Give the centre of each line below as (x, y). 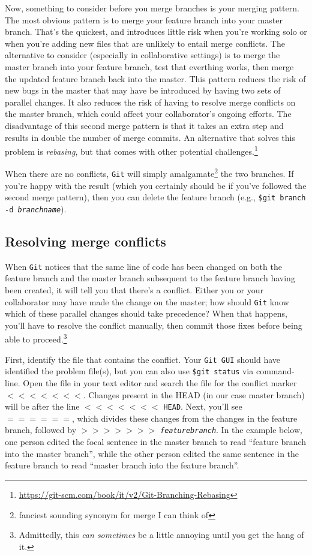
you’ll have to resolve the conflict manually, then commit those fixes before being (154, 325)
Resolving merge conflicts (85, 241)
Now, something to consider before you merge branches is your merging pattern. (152, 8)
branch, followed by (41, 430)
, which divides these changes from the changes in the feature (184, 418)
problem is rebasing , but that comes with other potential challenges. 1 (131, 150)
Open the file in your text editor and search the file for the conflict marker (160, 383)
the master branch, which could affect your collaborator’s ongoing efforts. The (148, 114)
